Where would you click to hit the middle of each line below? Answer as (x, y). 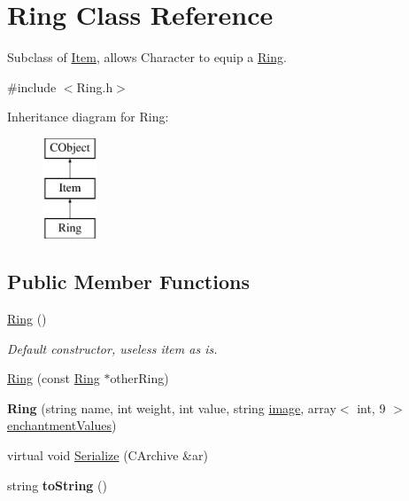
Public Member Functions (128, 282)
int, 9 (371, 407)
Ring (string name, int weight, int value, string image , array (172, 407)
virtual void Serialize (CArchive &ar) (108, 455)
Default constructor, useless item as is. (112, 348)
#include (32, 86)
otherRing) (139, 378)
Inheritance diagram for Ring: (88, 117)
